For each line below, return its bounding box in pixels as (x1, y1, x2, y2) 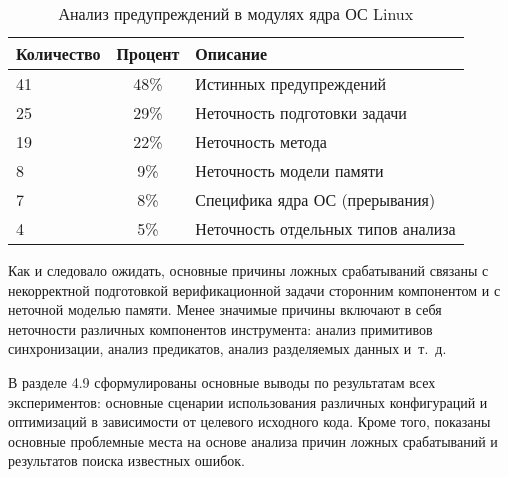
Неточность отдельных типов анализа (195, 217, 456, 240)
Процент (116, 42, 180, 65)
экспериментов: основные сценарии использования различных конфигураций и (8, 391, 488, 412)
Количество (16, 42, 101, 65)
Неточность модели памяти (195, 159, 384, 182)
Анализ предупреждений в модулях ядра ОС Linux (58, 2, 414, 25)
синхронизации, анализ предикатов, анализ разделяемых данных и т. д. (8, 338, 447, 359)
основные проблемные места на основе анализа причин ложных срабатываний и (8, 430, 498, 451)
